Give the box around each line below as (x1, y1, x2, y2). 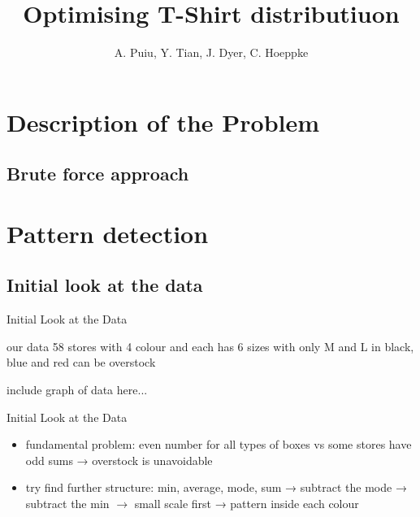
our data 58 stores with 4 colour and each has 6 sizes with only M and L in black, (6, 337, 414, 354)
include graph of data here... (6, 381, 148, 398)
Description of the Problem (6, 105, 320, 138)
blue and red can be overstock (6, 354, 156, 371)
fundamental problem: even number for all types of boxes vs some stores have (25, 436, 412, 453)
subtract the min (25, 495, 110, 512)
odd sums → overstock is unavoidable (25, 451, 213, 468)
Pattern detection (6, 216, 209, 250)
